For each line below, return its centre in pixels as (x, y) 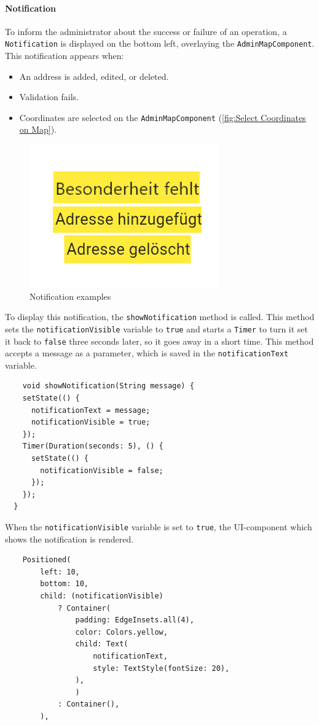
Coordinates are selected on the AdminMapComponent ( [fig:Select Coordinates (163, 117)
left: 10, (60, 572)
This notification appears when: (65, 56)
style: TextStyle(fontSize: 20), (161, 668)
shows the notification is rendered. (69, 539)
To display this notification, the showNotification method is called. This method (160, 317)
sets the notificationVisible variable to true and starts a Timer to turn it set (157, 328)
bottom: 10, (65, 584)
